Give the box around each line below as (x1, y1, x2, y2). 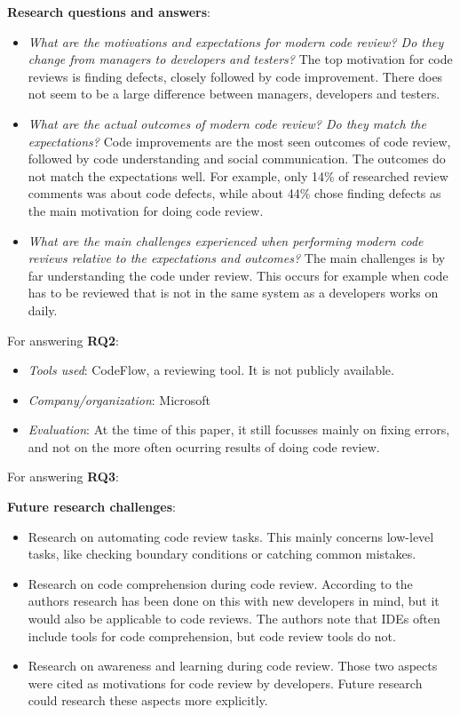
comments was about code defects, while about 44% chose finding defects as (28, 184, 441, 203)
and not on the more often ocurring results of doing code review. (28, 437, 380, 456)
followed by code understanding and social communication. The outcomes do (28, 149, 446, 168)
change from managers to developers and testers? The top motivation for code (28, 50, 453, 68)
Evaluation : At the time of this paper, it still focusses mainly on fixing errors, (28, 420, 450, 439)
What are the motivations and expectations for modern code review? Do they (28, 32, 444, 51)
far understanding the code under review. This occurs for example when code (28, 266, 448, 284)
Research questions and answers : (7, 3, 210, 20)
